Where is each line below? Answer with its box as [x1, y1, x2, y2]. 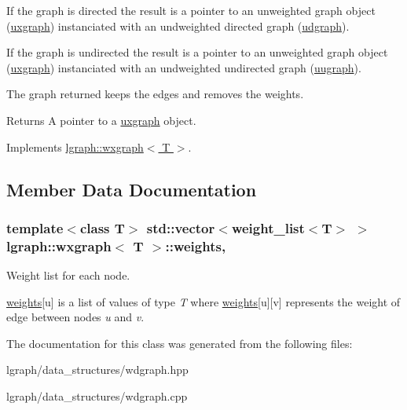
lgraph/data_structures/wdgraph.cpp [6, 388, 188, 405]
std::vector [146, 218, 215, 237]
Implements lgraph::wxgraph [6, 138, 144, 155]
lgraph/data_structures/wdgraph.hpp [6, 361, 189, 378]
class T [79, 218, 125, 237]
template [6, 218, 64, 237]
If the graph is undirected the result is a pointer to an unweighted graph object [6, 44, 388, 60]
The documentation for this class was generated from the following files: [6, 335, 353, 351]
